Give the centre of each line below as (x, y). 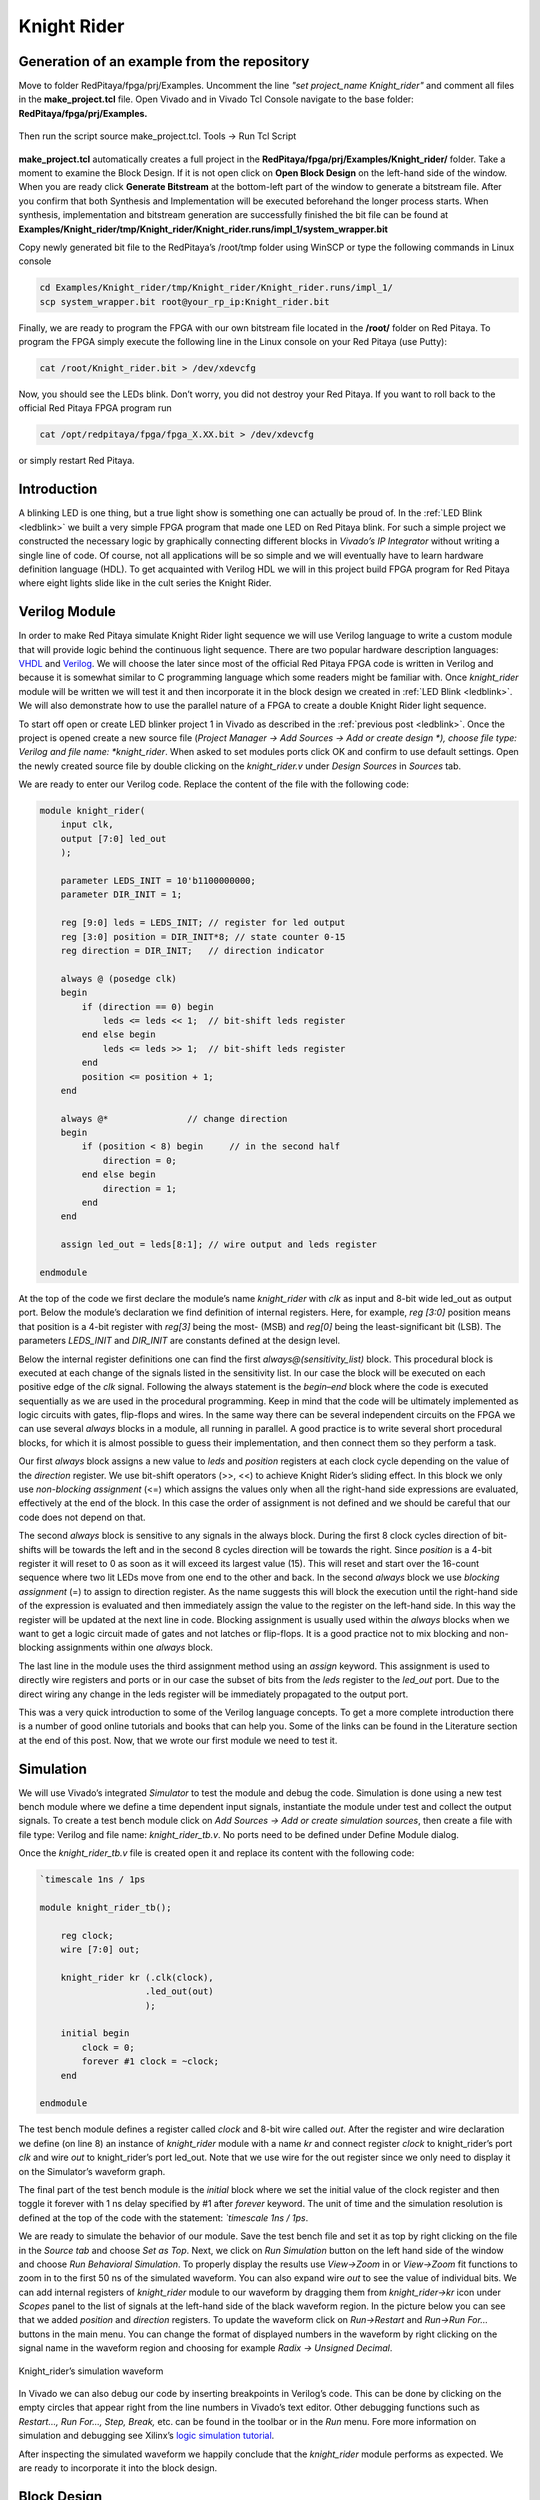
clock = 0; (108, 2047)
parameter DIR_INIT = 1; (121, 894)
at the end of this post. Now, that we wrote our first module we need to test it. (178, 1740)
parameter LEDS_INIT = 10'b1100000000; (158, 881)
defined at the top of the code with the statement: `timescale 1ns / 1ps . (163, 2217)
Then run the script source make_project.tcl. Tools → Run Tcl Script (157, 136)
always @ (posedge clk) (118, 978)
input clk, (87, 824)
